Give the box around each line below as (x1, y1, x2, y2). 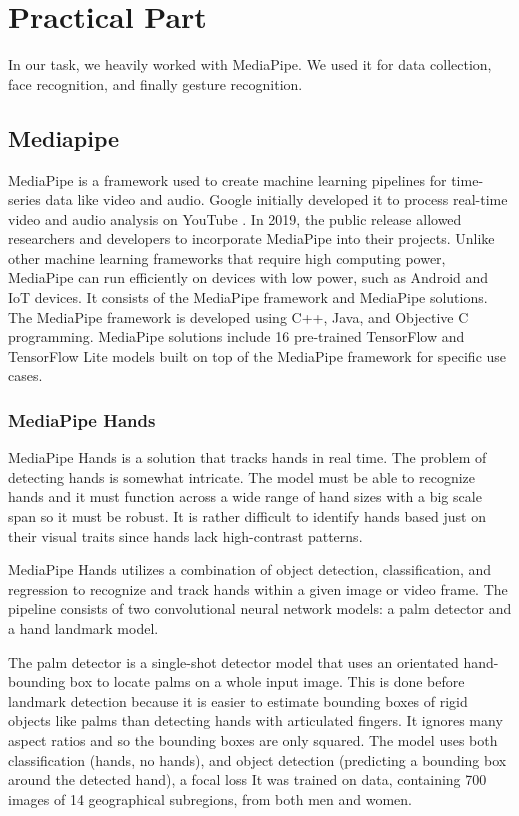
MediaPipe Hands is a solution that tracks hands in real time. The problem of (8, 447, 487, 468)
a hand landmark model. (8, 618, 159, 639)
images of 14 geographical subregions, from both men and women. (8, 788, 413, 809)
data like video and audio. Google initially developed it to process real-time (45, 189, 508, 210)
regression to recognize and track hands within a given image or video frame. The (8, 578, 508, 599)
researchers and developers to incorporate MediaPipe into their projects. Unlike (8, 228, 495, 249)
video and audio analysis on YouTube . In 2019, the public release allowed (8, 208, 462, 229)
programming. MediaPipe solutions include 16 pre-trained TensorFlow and (8, 326, 465, 347)
